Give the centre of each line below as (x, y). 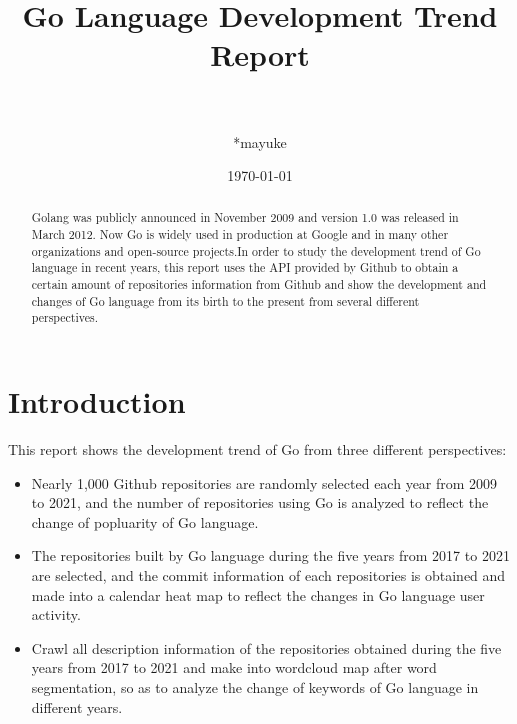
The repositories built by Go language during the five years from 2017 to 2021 (270, 555)
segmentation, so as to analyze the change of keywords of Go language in (255, 686)
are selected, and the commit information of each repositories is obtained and (268, 574)
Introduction (97, 401)
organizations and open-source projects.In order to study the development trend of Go (256, 250)
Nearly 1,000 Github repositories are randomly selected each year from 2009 (264, 482)
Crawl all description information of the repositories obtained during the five (266, 647)
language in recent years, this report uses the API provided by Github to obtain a (245, 267)
